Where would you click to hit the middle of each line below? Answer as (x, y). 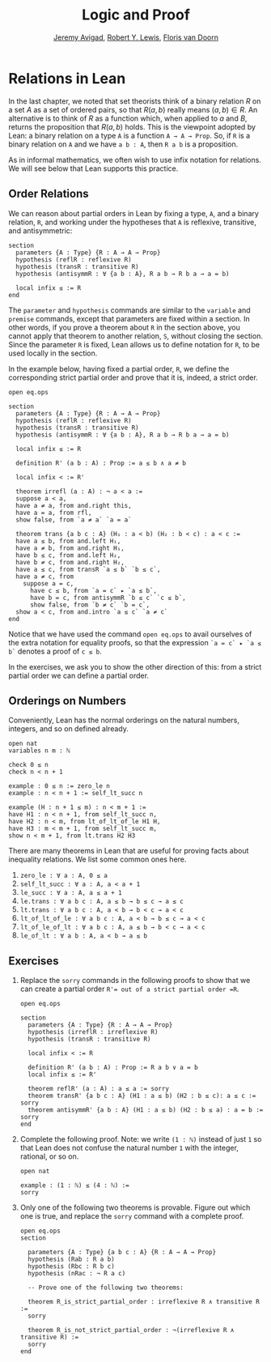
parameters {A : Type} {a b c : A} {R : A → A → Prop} (122, 1253)
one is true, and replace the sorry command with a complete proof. (132, 1216)
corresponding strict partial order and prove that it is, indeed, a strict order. (133, 377)
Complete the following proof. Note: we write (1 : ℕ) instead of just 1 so (141, 1139)
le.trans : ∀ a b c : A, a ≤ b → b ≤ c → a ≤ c (102, 902)
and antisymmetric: (40, 230)
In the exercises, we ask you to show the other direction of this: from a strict (135, 666)
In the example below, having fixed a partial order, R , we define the (119, 368)
